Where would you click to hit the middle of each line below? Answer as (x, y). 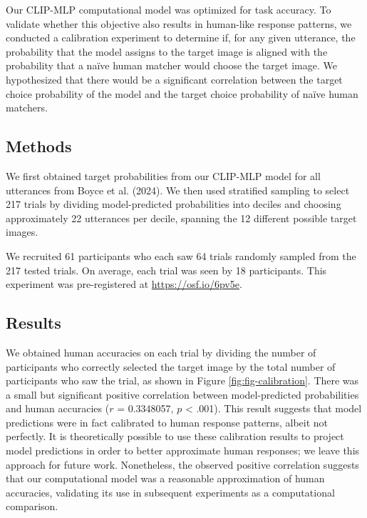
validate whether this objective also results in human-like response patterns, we (179, 23)
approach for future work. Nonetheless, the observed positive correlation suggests (182, 464)
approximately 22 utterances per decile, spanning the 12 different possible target (181, 218)
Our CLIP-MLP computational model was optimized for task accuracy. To (169, 9)
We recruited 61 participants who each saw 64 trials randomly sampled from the (181, 255)
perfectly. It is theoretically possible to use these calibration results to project (175, 436)
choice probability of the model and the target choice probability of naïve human (182, 93)
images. (22, 232)
